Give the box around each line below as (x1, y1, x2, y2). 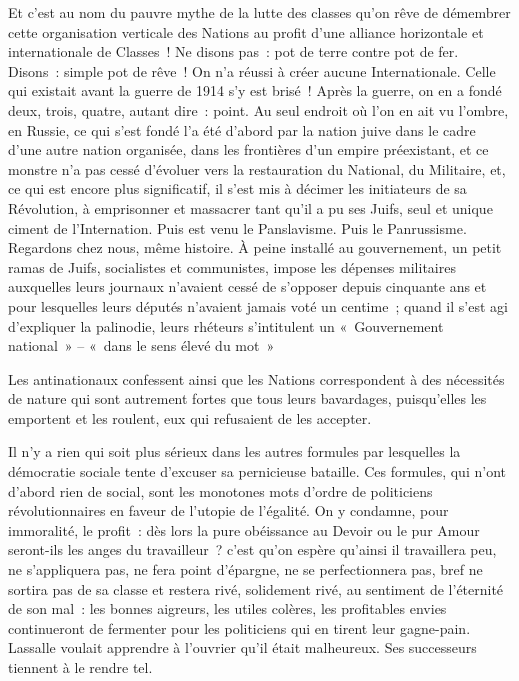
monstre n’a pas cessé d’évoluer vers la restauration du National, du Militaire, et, (8, 158, 506, 179)
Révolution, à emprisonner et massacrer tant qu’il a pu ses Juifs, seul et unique (8, 197, 493, 218)
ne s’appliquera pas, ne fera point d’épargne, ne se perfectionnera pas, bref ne (8, 559, 483, 580)
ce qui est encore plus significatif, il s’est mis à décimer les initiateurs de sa (8, 178, 467, 199)
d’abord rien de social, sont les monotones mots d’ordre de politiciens (8, 480, 433, 501)
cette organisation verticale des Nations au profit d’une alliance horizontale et (8, 21, 484, 42)
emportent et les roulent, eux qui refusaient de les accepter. (8, 407, 372, 428)
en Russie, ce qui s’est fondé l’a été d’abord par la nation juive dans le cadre (8, 119, 476, 140)
